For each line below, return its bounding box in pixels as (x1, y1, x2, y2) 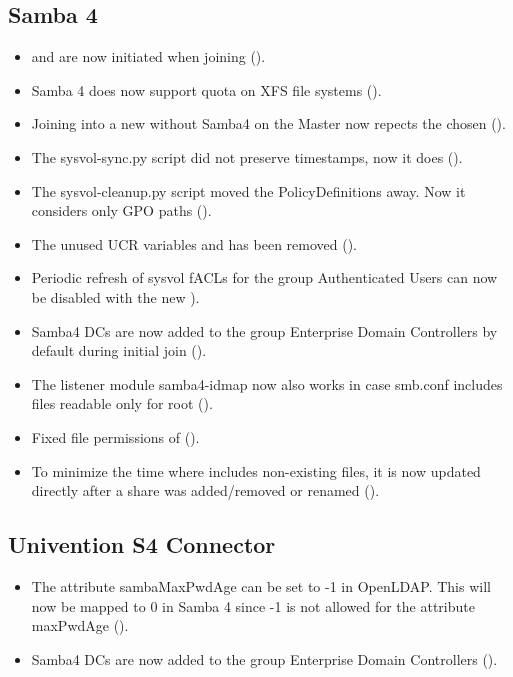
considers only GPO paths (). (31, 200, 212, 221)
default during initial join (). (31, 340, 207, 361)
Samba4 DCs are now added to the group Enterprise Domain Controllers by (31, 320, 498, 341)
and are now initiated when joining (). (31, 46, 266, 67)
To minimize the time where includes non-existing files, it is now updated (31, 460, 481, 481)
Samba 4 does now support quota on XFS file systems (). (31, 79, 382, 100)
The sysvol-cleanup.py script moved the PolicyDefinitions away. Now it (31, 180, 466, 201)
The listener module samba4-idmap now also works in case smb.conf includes (31, 373, 503, 394)
